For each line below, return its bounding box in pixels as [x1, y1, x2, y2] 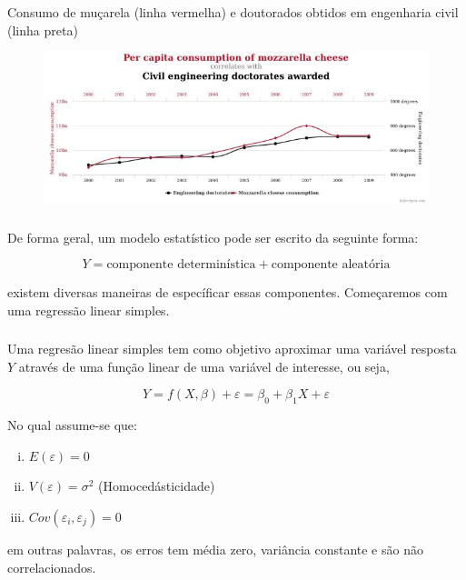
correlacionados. [7, 557, 96, 576]
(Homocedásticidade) [97, 476, 215, 495]
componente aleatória [271, 258, 391, 272]
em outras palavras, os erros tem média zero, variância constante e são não [7, 540, 423, 559]
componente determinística [106, 258, 256, 272]
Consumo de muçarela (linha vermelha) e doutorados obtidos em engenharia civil [7, 2, 459, 21]
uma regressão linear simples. [7, 300, 170, 319]
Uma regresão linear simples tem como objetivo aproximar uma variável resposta [7, 339, 457, 358]
